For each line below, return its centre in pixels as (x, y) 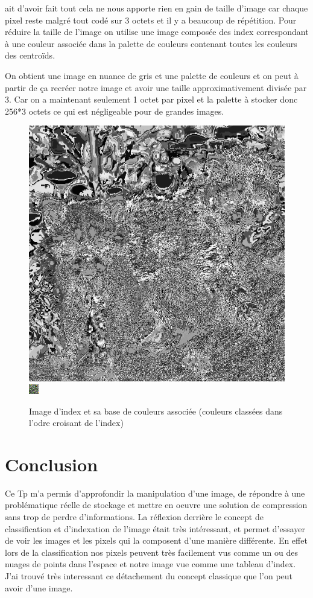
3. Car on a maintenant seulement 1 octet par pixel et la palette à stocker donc (151, 99)
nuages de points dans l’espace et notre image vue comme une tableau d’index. (150, 564)
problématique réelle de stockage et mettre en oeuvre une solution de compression (156, 505)
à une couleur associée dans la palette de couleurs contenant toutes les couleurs (151, 43)
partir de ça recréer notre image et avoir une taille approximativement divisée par (156, 87)
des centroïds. (30, 55)
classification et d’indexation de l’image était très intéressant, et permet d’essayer (155, 528)
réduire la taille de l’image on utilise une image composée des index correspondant (157, 32)
